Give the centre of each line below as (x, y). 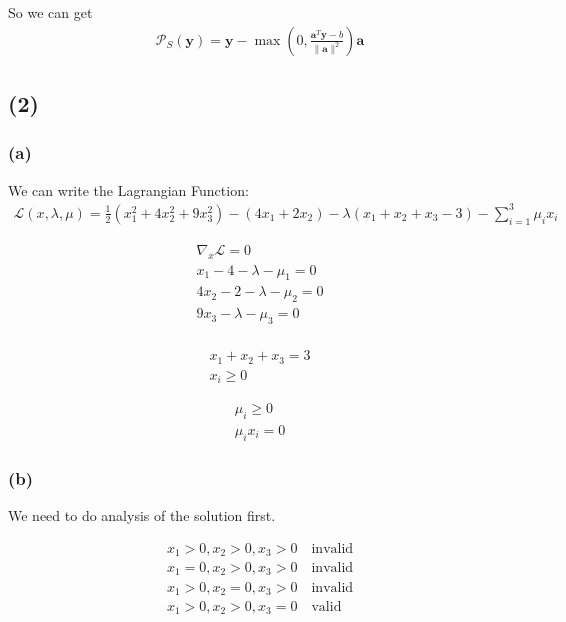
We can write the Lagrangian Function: (128, 189)
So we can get (50, 12)
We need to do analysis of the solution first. (142, 514)
